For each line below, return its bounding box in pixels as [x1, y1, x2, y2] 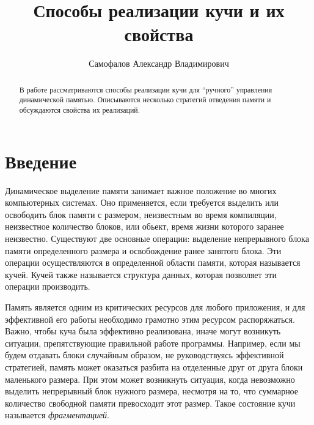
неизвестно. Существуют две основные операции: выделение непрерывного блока [5, 231, 309, 244]
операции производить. [5, 280, 90, 293]
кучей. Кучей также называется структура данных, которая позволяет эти [5, 268, 277, 280]
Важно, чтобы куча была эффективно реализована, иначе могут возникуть [5, 325, 281, 337]
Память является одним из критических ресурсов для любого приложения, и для [5, 300, 305, 313]
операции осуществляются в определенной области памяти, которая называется [5, 256, 301, 269]
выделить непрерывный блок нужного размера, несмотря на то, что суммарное [5, 385, 299, 397]
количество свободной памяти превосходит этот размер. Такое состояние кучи [5, 396, 296, 409]
